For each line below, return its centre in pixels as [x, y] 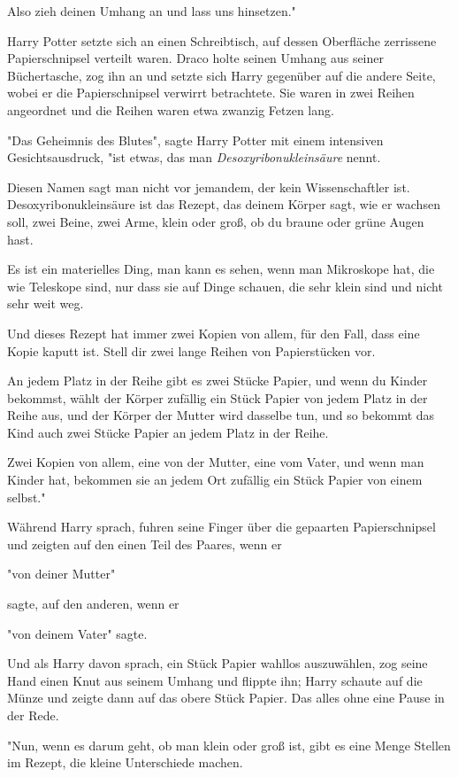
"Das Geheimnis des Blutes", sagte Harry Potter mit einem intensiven [195, 140]
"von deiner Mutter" [61, 574]
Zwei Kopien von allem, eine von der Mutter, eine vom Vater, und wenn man [216, 462]
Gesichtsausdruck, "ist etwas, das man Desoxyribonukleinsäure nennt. [194, 157]
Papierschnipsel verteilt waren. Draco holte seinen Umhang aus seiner [196, 58]
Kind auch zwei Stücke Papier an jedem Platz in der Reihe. [168, 432]
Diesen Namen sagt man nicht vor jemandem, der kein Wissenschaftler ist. [209, 186]
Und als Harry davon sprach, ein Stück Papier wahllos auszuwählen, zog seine [218, 663]
